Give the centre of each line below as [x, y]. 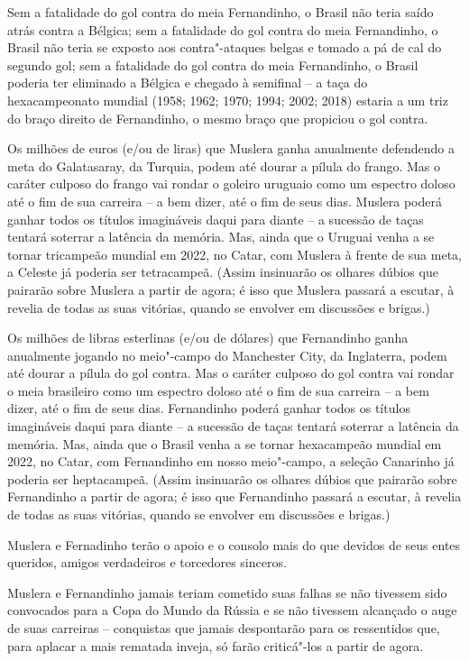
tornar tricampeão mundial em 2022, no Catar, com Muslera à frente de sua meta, [234, 254]
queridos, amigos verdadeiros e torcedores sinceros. [147, 562]
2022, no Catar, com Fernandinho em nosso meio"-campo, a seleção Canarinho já [231, 461]
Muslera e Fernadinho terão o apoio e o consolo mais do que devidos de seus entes [234, 544]
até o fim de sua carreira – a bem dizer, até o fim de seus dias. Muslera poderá [225, 201]
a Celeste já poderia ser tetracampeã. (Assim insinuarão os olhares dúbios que [223, 272]
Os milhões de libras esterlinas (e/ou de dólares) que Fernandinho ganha [208, 338]
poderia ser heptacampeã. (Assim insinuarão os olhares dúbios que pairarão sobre [232, 478]
